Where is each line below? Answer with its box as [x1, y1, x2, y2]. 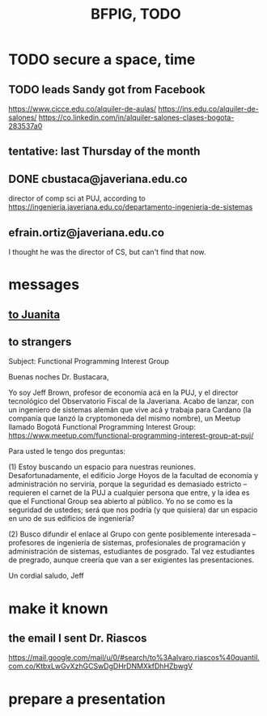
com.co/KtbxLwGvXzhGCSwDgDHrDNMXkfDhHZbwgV [8, 661, 193, 672]
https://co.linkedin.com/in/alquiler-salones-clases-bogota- [38, 112, 235, 122]
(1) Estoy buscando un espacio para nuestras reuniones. [8, 462, 196, 472]
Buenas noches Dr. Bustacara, [8, 372, 109, 382]
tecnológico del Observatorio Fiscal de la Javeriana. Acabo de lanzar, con [8, 396, 255, 406]
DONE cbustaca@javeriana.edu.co [8, 172, 188, 186]
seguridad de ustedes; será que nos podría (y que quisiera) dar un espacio [8, 505, 258, 515]
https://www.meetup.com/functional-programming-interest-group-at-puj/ [8, 430, 254, 441]
